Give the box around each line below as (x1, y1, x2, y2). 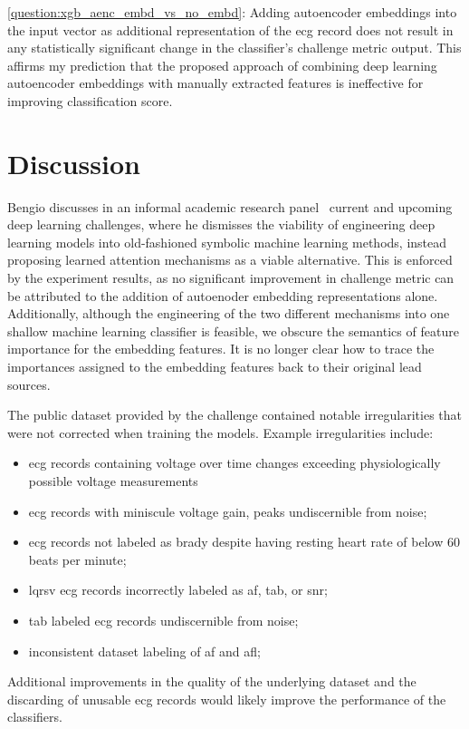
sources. (7, 374, 51, 394)
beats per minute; (28, 549, 127, 569)
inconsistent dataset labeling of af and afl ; (28, 641, 261, 660)
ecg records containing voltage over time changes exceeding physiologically (28, 453, 441, 472)
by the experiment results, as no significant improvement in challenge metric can (7, 268, 455, 287)
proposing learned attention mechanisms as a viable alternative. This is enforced (7, 250, 453, 269)
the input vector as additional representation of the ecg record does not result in (7, 20, 454, 39)
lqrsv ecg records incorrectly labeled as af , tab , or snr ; (28, 580, 328, 599)
